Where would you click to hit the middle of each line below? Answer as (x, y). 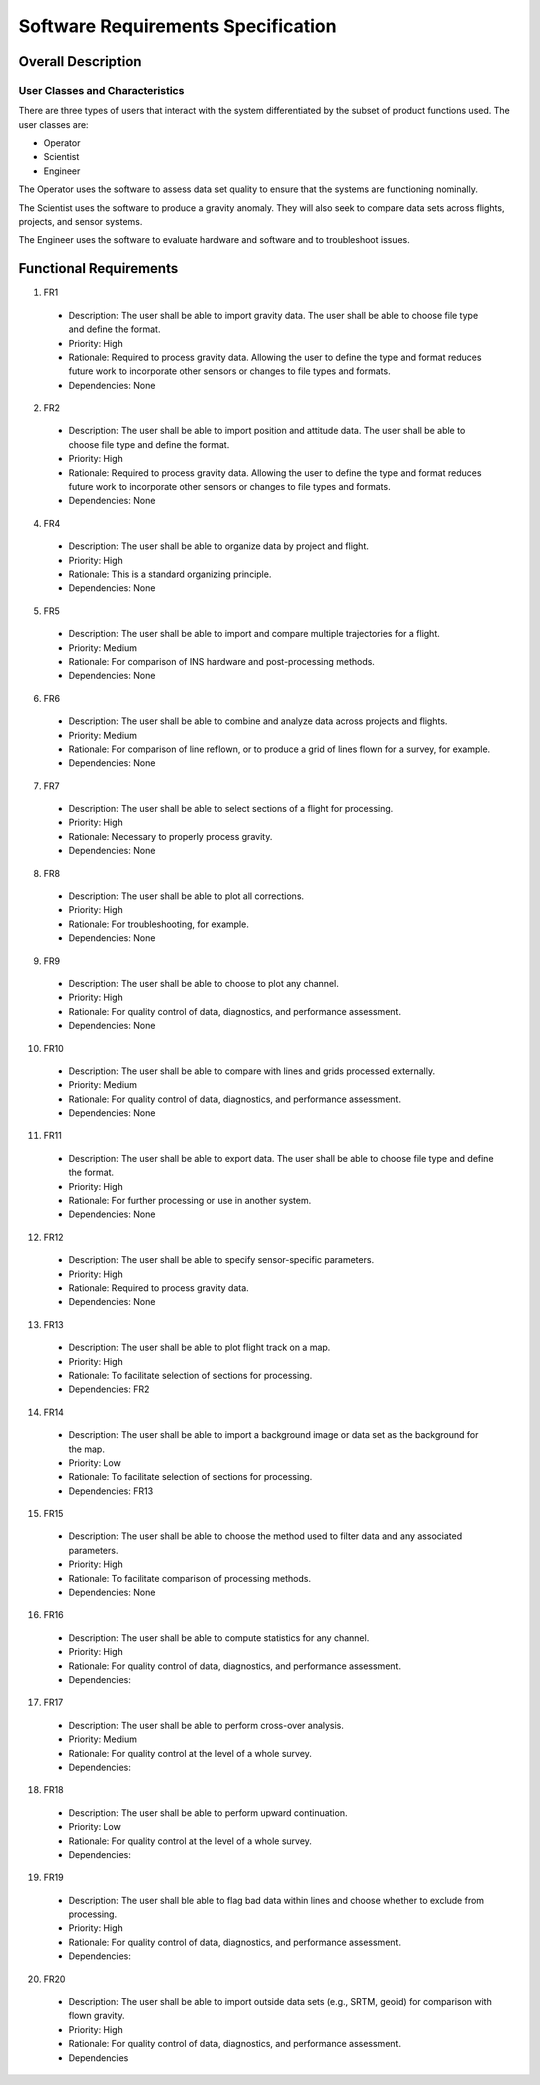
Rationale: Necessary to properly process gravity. (170, 836)
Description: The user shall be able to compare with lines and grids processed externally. (251, 1071)
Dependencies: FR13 (111, 1491)
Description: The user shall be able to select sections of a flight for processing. (231, 809)
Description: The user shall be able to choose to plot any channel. (203, 983)
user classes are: (53, 124)
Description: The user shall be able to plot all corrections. (186, 896)
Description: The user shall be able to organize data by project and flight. (219, 546)
